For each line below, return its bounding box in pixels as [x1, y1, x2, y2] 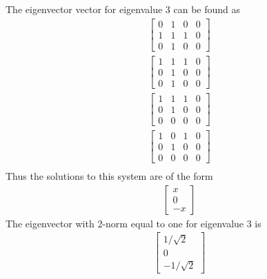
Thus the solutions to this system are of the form [6, 169, 213, 183]
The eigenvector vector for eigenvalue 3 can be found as [6, 2, 241, 16]
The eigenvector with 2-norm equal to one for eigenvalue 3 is [6, 216, 261, 230]
